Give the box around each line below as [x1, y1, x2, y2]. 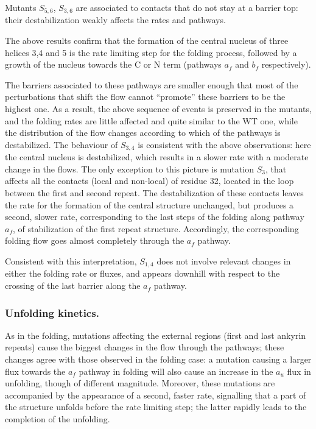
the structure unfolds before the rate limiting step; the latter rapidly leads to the [5, 400, 307, 413]
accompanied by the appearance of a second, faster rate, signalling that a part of [5, 388, 306, 401]
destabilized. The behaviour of [5, 138, 118, 151]
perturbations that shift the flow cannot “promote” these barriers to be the [5, 90, 286, 103]
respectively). [261, 58, 311, 71]
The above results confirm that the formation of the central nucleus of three [5, 34, 289, 47]
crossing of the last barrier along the [5, 279, 141, 292]
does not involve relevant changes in [156, 255, 291, 267]
